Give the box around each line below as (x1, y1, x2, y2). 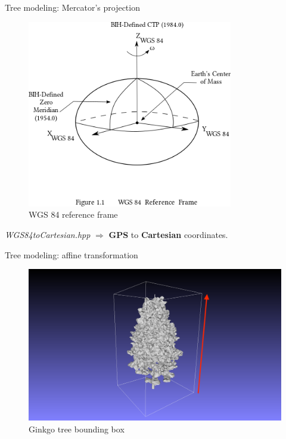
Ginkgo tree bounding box (29, 422, 125, 435)
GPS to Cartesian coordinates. (108, 228, 228, 241)
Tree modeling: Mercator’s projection (5, 1, 140, 13)
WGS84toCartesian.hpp (5, 228, 91, 241)
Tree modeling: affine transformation (5, 248, 138, 261)
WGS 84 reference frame (29, 208, 118, 221)
